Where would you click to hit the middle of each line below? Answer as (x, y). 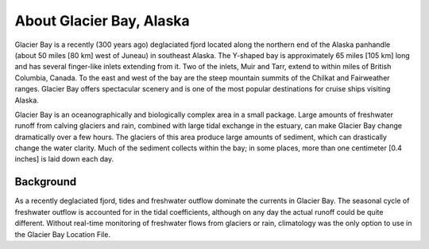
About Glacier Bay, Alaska (102, 21)
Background (46, 182)
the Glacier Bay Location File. (63, 234)
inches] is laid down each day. (64, 159)
